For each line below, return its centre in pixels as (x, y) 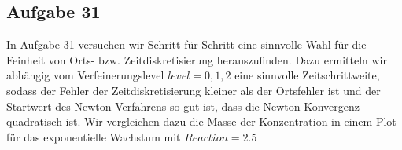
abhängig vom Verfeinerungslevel (85, 75)
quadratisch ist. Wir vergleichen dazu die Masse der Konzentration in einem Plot (201, 121)
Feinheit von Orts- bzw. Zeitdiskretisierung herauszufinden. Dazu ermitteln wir (197, 59)
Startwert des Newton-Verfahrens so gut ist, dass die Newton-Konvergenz (183, 106)
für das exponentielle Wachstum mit (94, 136)
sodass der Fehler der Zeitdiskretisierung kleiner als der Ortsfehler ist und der (194, 90)
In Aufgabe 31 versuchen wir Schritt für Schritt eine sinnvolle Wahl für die (186, 44)
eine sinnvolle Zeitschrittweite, (307, 75)
